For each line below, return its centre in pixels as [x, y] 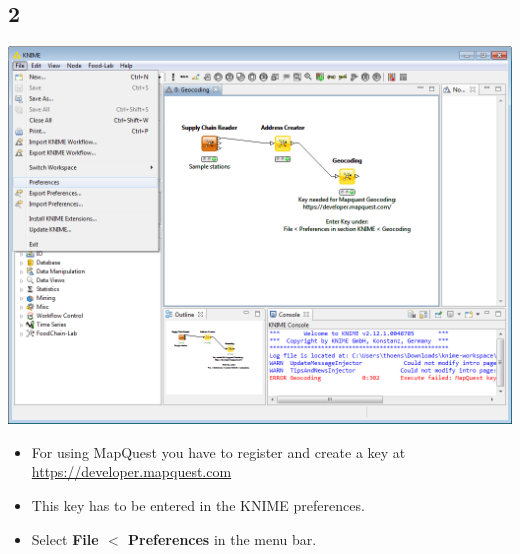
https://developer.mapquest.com [131, 471]
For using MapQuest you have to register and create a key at [218, 451]
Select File [65, 538]
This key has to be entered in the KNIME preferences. [198, 504]
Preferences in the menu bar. [222, 538]
